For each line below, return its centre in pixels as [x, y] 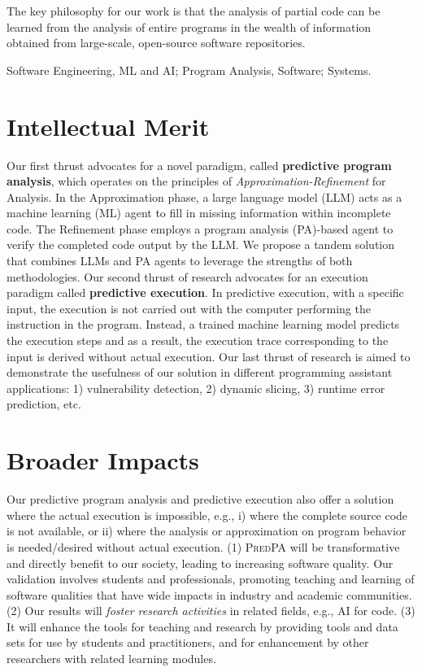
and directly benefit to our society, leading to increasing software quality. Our [200, 563]
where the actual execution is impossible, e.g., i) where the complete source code [207, 515]
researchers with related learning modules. [111, 659]
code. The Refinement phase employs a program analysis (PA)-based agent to [200, 228]
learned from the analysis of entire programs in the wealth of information [189, 26]
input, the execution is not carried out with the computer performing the [189, 308]
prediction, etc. [44, 404]
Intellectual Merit [108, 126]
